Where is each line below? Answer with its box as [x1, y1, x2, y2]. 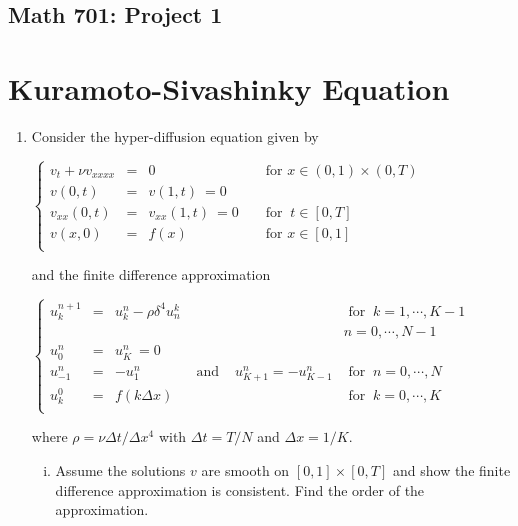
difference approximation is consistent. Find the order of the [55, 479, 425, 500]
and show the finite [392, 459, 511, 480]
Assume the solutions [55, 459, 186, 480]
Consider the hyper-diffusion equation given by [31, 125, 319, 146]
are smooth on [201, 459, 290, 480]
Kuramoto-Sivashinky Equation [8, 67, 450, 108]
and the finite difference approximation [31, 264, 271, 285]
